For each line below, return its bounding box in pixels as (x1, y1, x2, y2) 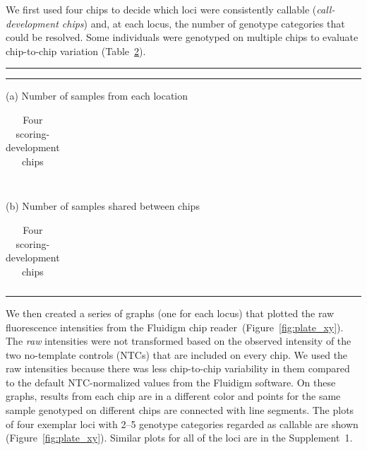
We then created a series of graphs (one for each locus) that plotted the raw (6, 305, 335, 320)
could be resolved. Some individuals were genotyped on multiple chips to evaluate (6, 30, 359, 45)
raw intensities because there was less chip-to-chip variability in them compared (6, 361, 350, 376)
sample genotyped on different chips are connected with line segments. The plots (6, 403, 354, 418)
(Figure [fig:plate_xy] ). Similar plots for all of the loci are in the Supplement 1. (6, 430, 353, 445)
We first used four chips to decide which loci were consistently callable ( (6, 2, 317, 16)
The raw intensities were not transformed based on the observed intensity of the (6, 333, 351, 348)
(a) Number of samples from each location (6, 88, 188, 103)
